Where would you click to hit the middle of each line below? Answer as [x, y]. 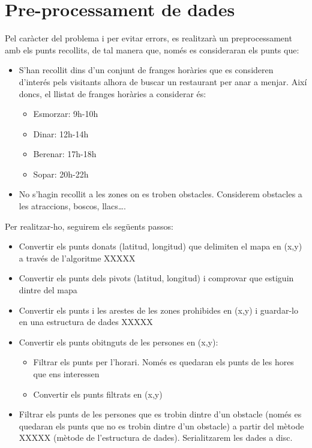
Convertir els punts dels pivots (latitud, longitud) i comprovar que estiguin [156, 278]
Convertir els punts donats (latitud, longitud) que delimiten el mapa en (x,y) [160, 246]
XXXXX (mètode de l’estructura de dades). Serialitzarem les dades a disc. [156, 438]
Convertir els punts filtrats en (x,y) [98, 394]
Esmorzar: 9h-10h [66, 114]
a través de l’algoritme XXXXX [77, 258]
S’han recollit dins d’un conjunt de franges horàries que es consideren [146, 70]
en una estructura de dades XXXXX [86, 322]
